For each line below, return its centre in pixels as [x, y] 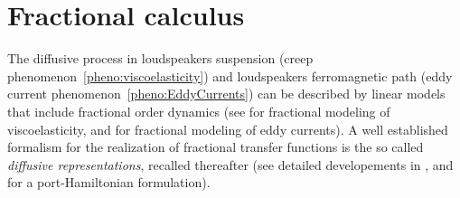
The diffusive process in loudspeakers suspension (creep [160, 58]
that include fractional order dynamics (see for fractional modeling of [199, 111]
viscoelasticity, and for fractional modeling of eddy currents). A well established [228, 129]
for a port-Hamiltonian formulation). [109, 182]
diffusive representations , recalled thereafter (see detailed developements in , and [230, 164]
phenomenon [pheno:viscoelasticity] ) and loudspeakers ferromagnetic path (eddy [230, 75]
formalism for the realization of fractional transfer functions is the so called [216, 147]
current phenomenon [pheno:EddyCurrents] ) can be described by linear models [226, 94]
